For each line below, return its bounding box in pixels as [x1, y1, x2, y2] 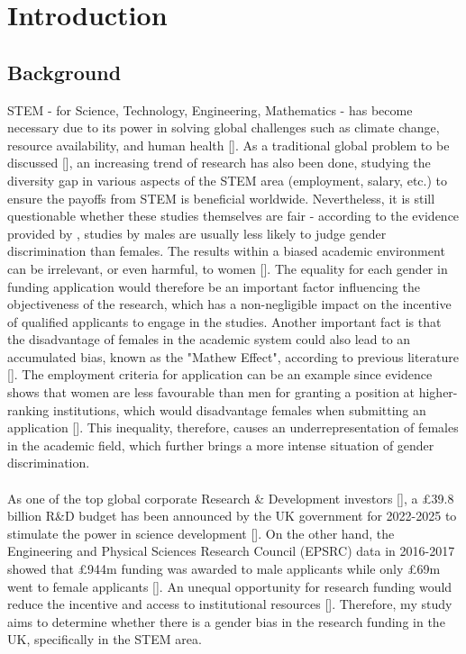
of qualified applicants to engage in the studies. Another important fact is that [7, 312, 442, 331]
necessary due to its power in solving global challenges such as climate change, [7, 118, 440, 137]
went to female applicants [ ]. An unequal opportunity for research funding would [7, 577, 452, 595]
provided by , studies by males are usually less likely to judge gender [7, 223, 387, 242]
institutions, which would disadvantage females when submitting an [53, 400, 426, 419]
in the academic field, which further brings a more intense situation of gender [7, 435, 434, 454]
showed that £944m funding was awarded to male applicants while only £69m [7, 559, 441, 578]
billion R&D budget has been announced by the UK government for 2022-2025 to [7, 506, 457, 525]
